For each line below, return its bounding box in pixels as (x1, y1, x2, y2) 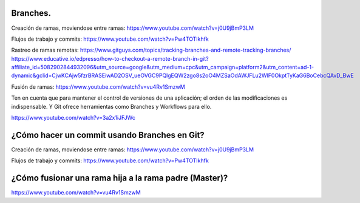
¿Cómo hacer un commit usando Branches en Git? (11, 129, 205, 140)
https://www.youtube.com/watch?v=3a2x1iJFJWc (11, 114, 136, 122)
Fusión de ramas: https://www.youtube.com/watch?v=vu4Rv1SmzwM (11, 83, 185, 91)
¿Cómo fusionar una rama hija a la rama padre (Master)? (11, 173, 228, 184)
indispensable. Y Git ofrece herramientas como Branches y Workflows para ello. (11, 103, 212, 110)
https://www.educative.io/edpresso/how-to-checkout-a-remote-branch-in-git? (11, 55, 209, 62)
